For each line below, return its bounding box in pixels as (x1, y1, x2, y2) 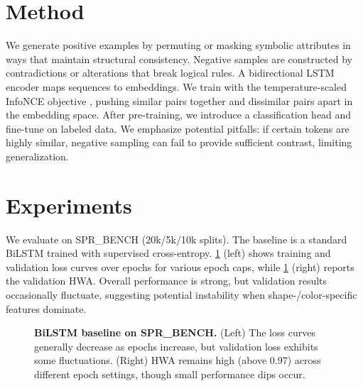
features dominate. (6, 301, 87, 316)
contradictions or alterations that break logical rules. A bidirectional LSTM (6, 65, 335, 80)
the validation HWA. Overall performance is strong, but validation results (6, 273, 327, 288)
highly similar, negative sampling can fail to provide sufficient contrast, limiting (6, 135, 352, 150)
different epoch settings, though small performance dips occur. (34, 366, 305, 381)
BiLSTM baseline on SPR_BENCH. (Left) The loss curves (34, 325, 315, 340)
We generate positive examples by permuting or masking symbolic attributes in (6, 38, 351, 53)
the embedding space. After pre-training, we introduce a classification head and (6, 107, 352, 122)
